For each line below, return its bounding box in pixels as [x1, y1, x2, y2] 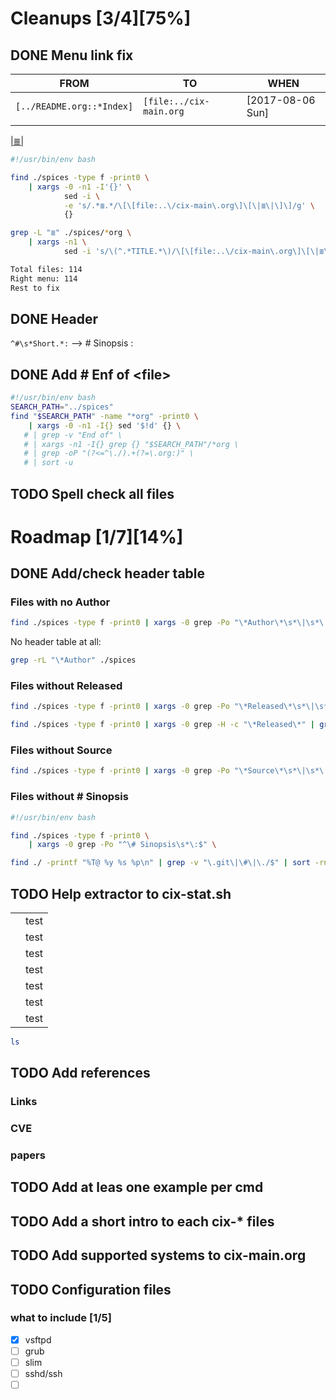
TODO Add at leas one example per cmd [10, 1179, 264, 1196]
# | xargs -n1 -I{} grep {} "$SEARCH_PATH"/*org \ [23, 439, 240, 449]
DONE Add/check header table [10, 565, 206, 582]
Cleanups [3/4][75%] [10, 7, 192, 30]
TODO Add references [10, 1065, 151, 1082]
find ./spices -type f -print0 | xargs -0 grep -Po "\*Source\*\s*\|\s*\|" [10, 766, 333, 776]
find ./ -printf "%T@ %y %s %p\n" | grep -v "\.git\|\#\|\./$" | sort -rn [10, 858, 329, 868]
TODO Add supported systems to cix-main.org [10, 1247, 307, 1264]
